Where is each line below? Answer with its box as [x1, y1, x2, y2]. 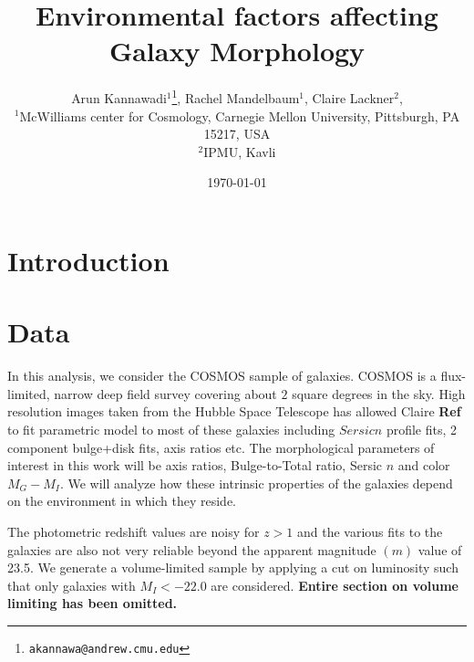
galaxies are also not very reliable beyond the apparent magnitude [7, 540, 376, 559]
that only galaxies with [7, 575, 136, 594]
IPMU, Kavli [203, 142, 276, 161]
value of [417, 540, 462, 559]
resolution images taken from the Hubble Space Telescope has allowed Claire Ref [7, 402, 461, 421]
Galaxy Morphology [108, 32, 366, 69]
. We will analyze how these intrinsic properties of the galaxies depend [59, 473, 453, 492]
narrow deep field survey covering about [54, 384, 277, 403]
